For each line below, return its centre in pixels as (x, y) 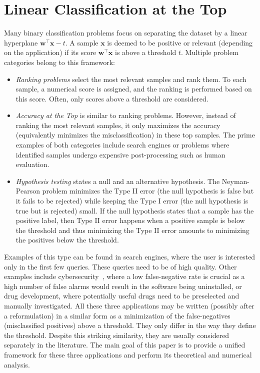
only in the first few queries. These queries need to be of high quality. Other (120, 266)
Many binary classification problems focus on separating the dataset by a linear (126, 33)
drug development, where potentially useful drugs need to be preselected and (122, 296)
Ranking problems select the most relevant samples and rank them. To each (131, 79)
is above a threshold (146, 52)
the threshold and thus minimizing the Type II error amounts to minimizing (132, 230)
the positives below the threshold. (67, 240)
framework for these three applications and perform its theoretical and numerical (128, 354)
